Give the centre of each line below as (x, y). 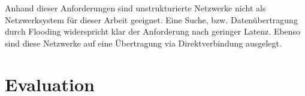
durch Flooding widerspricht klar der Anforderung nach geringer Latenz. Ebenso (153, 31)
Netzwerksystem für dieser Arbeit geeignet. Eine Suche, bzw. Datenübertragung (151, 19)
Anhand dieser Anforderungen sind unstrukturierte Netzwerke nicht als (135, 8)
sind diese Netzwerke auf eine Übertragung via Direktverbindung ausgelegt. (143, 43)
